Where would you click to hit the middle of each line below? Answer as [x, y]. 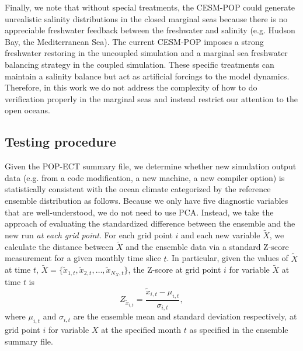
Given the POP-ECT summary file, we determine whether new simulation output [151, 166]
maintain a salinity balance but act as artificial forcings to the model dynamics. [147, 76]
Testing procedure [60, 142]
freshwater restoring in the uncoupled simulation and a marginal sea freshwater [146, 53]
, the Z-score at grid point [175, 270]
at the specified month [141, 330]
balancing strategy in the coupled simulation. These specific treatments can [140, 64]
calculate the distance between [59, 246]
